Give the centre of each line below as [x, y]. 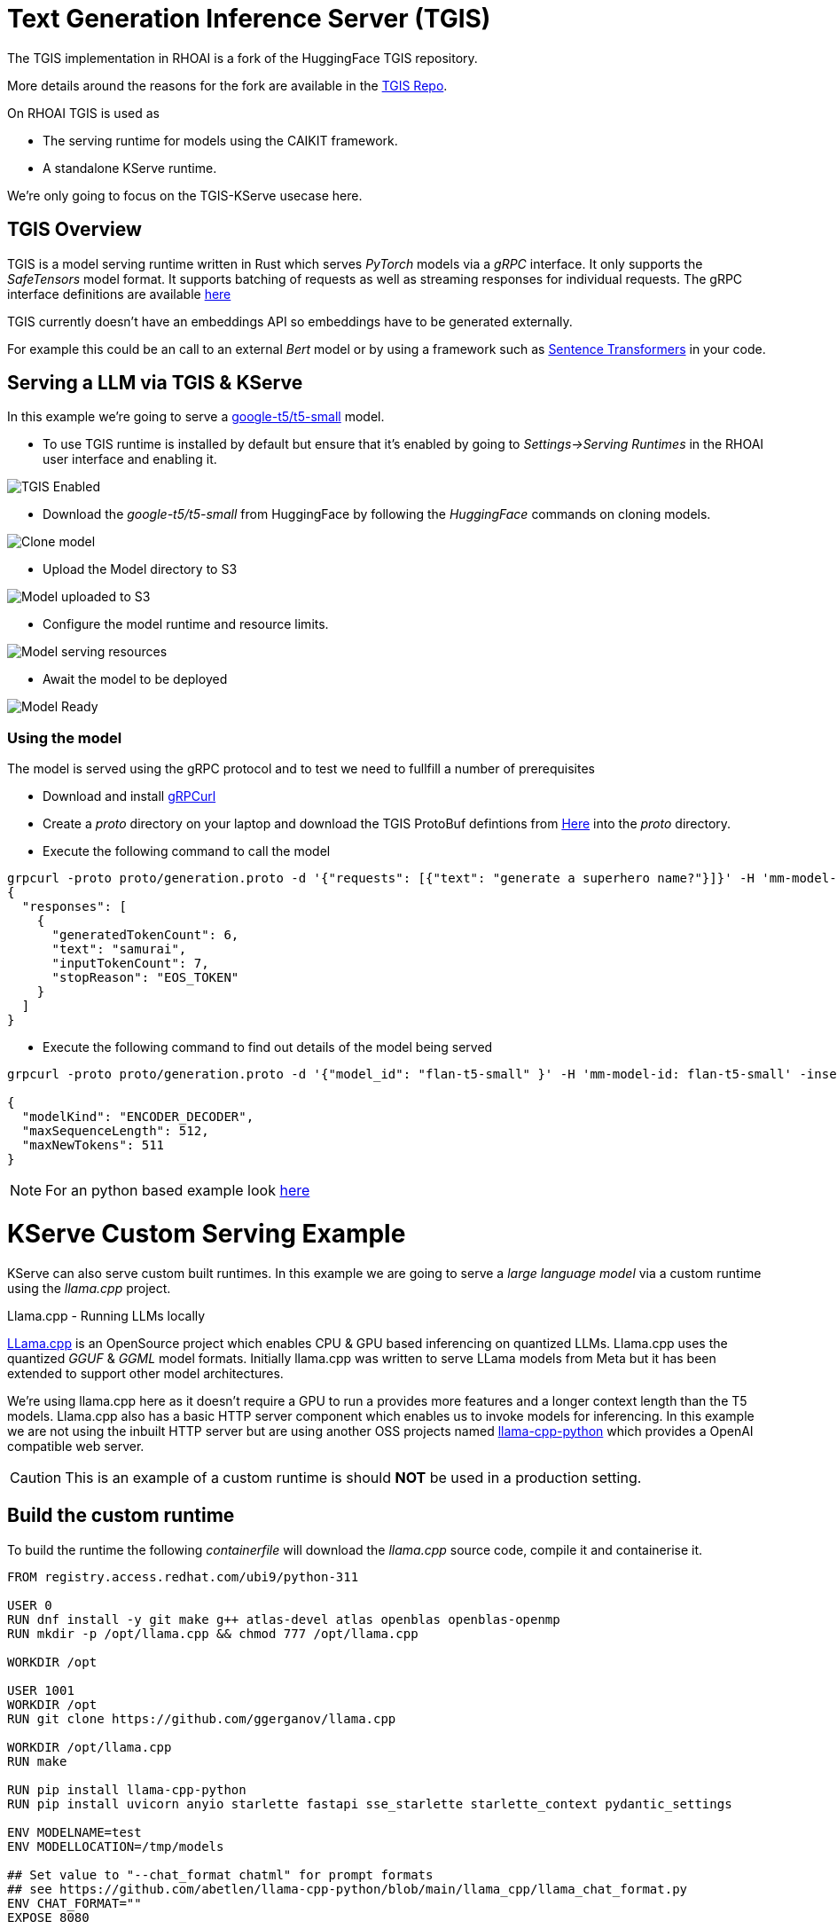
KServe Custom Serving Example [207, 1233]
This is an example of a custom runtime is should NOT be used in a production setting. [353, 1477]
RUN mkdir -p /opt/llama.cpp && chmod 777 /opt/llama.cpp [213, 1633]
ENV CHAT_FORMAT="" [74, 1903]
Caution [36, 1477]
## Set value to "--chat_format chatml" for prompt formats [220, 1874]
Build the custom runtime [121, 1516]
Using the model [65, 737]
